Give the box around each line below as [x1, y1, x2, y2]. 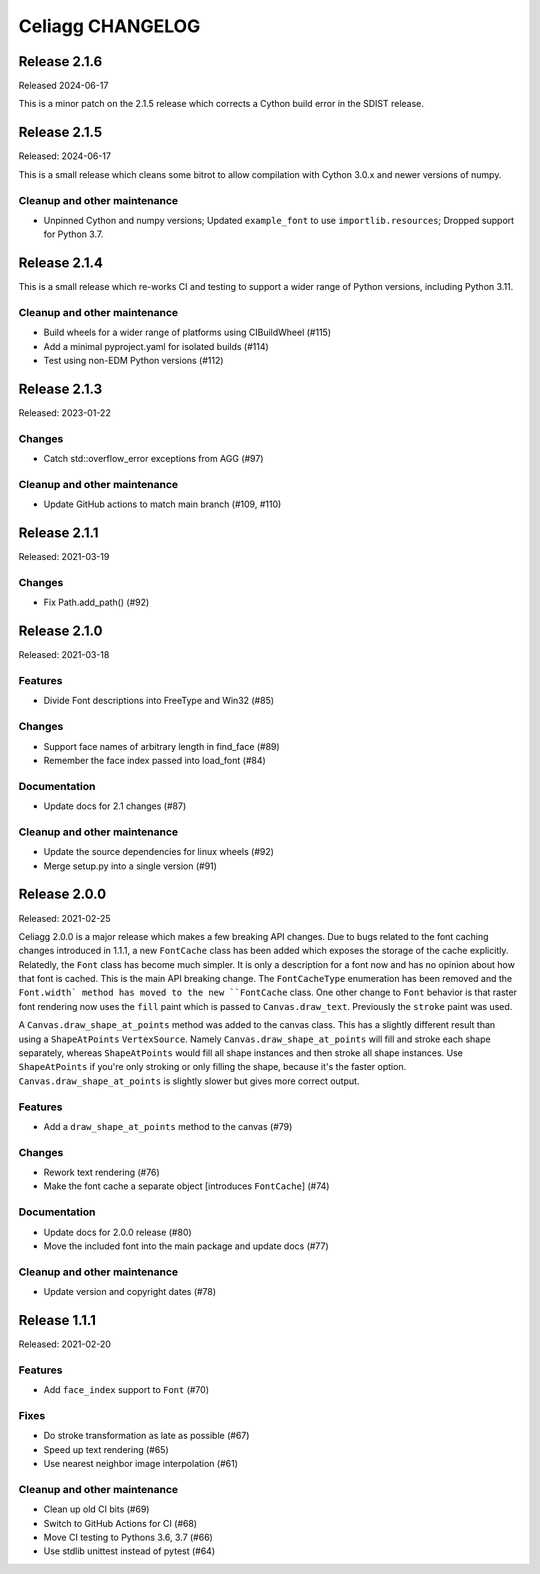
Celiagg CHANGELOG [18, 15, 201, 37]
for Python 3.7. [43, 228, 104, 240]
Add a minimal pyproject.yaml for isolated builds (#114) [43, 340, 269, 352]
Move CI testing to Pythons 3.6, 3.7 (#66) [43, 1531, 214, 1544]
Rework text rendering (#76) [43, 1166, 160, 1179]
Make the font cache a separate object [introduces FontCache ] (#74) [43, 1180, 330, 1192]
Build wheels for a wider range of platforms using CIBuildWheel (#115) [43, 326, 332, 339]
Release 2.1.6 [18, 53, 103, 70]
